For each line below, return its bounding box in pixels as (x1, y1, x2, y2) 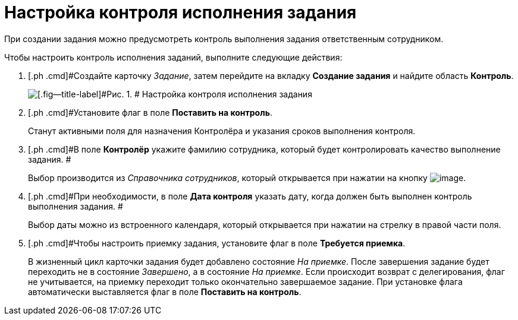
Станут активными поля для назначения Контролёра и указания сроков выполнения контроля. (28, 125, 416, 136)
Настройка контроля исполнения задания (4, 2, 357, 23)
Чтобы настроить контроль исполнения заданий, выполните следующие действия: (4, 52, 343, 62)
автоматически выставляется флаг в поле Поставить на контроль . (28, 286, 302, 297)
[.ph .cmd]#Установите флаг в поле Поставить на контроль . (28, 107, 272, 118)
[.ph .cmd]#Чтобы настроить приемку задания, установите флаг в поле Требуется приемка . (28, 237, 406, 248)
